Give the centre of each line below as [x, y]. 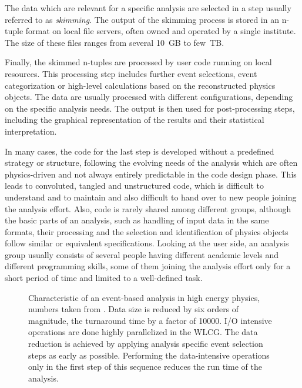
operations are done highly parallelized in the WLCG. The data [143, 332]
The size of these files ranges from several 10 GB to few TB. [115, 42]
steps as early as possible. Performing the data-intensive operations [149, 355]
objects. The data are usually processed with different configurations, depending [149, 97]
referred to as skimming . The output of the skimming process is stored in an [142, 19]
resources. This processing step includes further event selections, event [131, 73]
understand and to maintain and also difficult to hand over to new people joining [151, 197]
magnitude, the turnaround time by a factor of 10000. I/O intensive [150, 320]
